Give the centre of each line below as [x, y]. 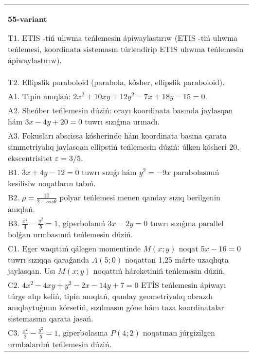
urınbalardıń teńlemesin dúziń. [60, 344]
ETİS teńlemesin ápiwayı [183, 285]
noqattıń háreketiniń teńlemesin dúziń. [159, 271]
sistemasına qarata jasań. [51, 319]
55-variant [27, 19]
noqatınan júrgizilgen [179, 333]
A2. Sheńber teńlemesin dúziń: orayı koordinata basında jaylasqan [120, 110]
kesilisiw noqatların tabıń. [52, 183]
